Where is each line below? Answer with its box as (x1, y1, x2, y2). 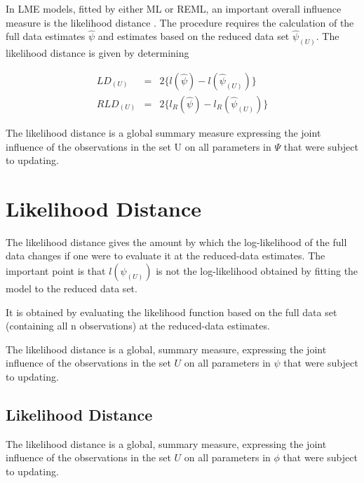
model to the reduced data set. (6, 281, 137, 296)
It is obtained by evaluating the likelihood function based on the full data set (6, 304, 337, 319)
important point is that (6, 264, 106, 278)
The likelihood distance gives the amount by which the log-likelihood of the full (6, 234, 347, 249)
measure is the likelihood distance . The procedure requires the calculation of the (6, 15, 354, 29)
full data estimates (6, 29, 86, 43)
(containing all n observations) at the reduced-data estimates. (6, 318, 270, 333)
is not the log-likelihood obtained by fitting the (156, 264, 358, 278)
